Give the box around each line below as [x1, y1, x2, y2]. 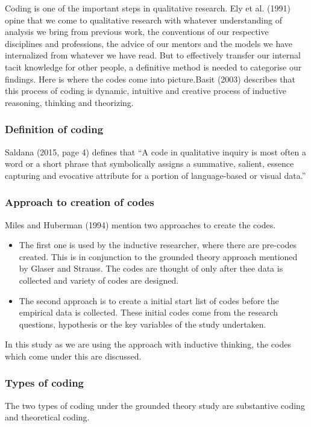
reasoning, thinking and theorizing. [5, 96, 134, 108]
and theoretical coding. [5, 411, 90, 423]
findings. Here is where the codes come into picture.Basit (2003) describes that [5, 72, 295, 85]
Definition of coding [5, 122, 104, 137]
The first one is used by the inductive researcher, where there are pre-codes [19, 238, 297, 251]
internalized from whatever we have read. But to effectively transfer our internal [5, 49, 301, 61]
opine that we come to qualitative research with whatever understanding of [5, 13, 282, 26]
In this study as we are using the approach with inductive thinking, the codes [5, 338, 291, 351]
